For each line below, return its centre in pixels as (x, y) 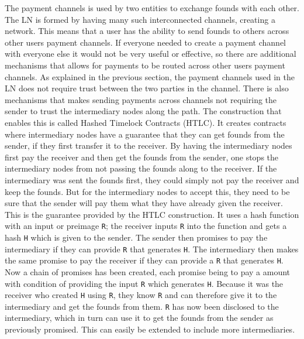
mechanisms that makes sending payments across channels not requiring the (141, 99)
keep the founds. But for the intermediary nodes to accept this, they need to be (147, 191)
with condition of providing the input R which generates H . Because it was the (144, 283)
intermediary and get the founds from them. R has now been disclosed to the (142, 306)
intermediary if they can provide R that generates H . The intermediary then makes (152, 249)
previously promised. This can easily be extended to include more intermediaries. (150, 329)
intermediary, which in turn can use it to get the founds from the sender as (139, 318)
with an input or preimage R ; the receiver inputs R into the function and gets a (146, 226)
